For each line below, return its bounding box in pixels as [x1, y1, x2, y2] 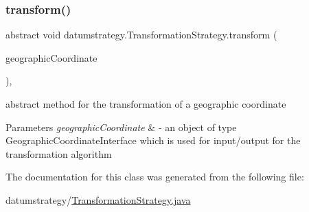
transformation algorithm [5, 146, 112, 161]
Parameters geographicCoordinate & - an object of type [5, 119, 237, 134]
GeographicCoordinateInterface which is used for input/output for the [5, 133, 301, 148]
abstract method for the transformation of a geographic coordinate [5, 97, 286, 110]
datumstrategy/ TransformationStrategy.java [5, 192, 191, 207]
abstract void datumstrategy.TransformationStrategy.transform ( [5, 27, 277, 42]
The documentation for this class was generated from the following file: [5, 169, 304, 184]
